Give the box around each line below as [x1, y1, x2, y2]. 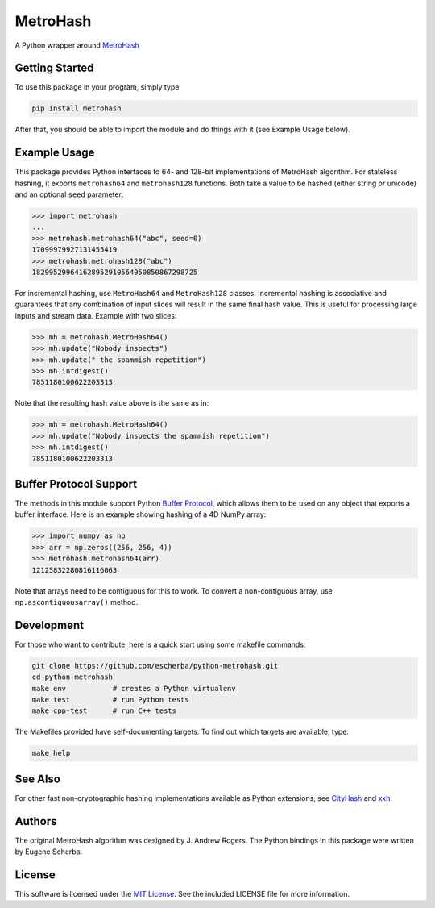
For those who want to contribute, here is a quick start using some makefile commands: [14, 639, 306, 649]
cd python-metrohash [31, 673, 113, 681]
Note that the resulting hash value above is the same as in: [14, 398, 209, 408]
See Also [14, 772, 60, 785]
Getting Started [14, 61, 94, 75]
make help [31, 748, 71, 758]
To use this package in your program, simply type [14, 82, 180, 92]
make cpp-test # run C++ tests [31, 706, 177, 715]
